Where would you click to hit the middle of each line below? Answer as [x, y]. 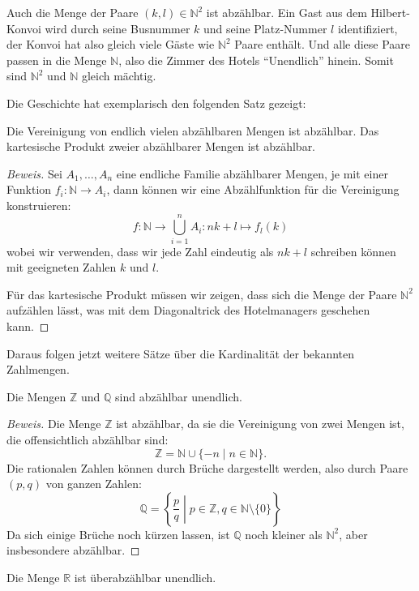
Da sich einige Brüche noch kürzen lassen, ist [118, 534]
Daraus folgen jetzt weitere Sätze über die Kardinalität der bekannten [181, 353]
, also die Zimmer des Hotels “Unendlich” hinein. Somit [256, 60]
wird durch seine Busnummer [118, 28]
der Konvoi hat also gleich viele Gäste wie [111, 44]
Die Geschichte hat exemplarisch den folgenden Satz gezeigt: [156, 103]
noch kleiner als [284, 534]
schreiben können [353, 251]
